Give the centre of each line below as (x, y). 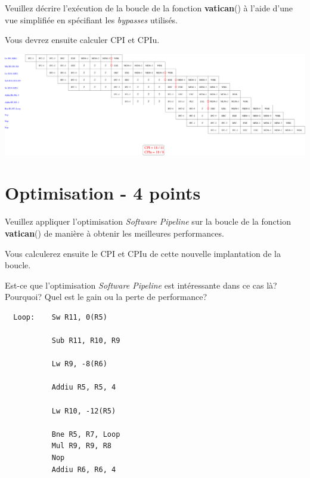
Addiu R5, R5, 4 (84, 387)
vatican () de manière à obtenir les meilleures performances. (114, 233)
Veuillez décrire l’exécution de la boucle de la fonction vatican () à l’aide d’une (149, 8)
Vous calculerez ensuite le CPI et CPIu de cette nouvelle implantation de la (143, 253)
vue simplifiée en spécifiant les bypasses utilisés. (92, 19)
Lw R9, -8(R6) (79, 364)
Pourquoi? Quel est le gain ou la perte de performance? (106, 297)
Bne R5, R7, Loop (86, 434)
